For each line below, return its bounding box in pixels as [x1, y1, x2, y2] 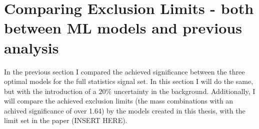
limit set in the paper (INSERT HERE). [4, 115, 127, 125]
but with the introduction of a [4, 85, 96, 96]
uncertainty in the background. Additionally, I [113, 85, 255, 96]
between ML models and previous [4, 17, 242, 38]
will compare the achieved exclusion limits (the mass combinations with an [4, 95, 233, 106]
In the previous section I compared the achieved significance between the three [4, 66, 245, 76]
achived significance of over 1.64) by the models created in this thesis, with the [4, 105, 245, 115]
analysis [4, 37, 59, 57]
